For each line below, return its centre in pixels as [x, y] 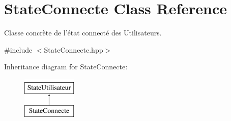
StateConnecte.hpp [74, 49]
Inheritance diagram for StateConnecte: [66, 67]
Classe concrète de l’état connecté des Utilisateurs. [83, 33]
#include [18, 49]
